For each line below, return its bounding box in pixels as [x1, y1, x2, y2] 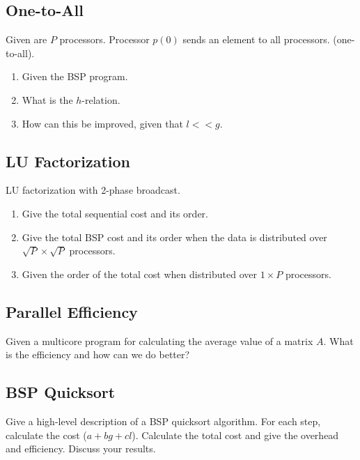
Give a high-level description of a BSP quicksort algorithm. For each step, [6, 413, 321, 428]
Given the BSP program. [22, 69, 128, 84]
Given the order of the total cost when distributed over [22, 266, 257, 281]
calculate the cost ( [6, 427, 87, 442]
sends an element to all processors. [182, 32, 330, 47]
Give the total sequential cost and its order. [22, 206, 208, 220]
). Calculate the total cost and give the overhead [132, 427, 339, 442]
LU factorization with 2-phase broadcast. [6, 183, 180, 197]
